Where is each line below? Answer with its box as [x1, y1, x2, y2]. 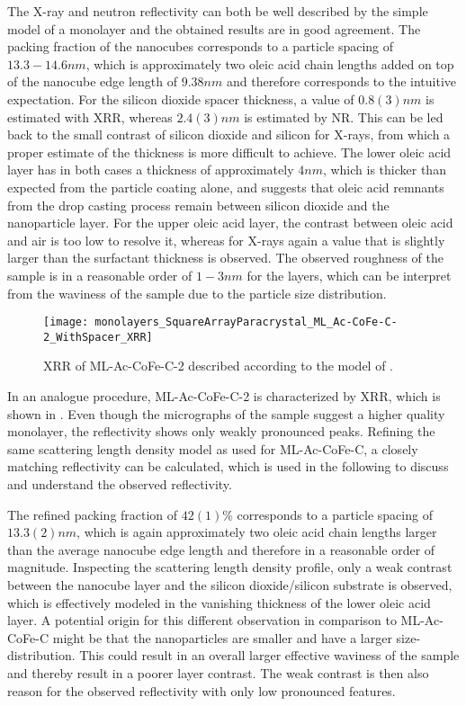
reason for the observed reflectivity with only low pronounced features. [7, 681, 396, 700]
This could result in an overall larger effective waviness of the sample [79, 646, 460, 665]
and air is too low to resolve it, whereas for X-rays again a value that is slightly [7, 230, 445, 249]
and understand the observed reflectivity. [7, 474, 232, 493]
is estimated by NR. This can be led [244, 107, 444, 126]
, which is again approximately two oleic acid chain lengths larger [76, 523, 437, 541]
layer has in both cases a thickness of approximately [7, 160, 294, 179]
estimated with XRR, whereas [7, 107, 173, 126]
